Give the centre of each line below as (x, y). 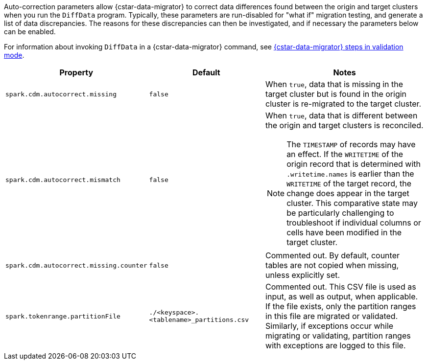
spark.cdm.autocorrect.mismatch (63, 180)
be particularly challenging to (340, 213)
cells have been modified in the (344, 232)
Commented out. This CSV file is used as (341, 287)
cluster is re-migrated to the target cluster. (344, 104)
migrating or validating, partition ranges (338, 336)
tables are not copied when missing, (332, 265)
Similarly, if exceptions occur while (330, 326)
